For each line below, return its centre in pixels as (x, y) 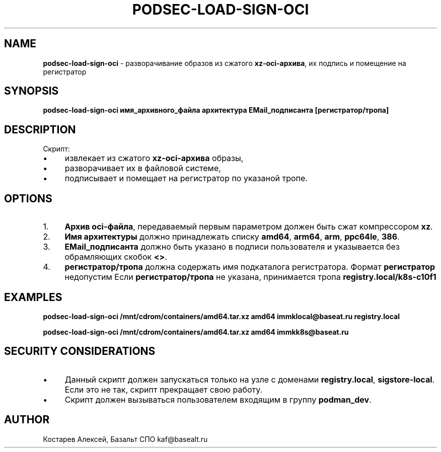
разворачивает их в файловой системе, (143, 168)
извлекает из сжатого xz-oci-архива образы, (154, 158)
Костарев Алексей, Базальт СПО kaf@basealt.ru (125, 439)
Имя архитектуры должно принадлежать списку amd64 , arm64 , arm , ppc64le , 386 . (232, 237)
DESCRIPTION (40, 129)
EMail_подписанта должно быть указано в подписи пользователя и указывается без (232, 247)
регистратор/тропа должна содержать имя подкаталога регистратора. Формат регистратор (250, 267)
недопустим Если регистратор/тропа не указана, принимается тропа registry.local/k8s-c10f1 (250, 277)
